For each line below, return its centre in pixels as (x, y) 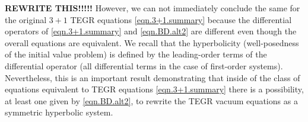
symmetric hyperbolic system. (59, 112)
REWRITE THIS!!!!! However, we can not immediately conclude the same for (153, 8)
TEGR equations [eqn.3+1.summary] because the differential (181, 19)
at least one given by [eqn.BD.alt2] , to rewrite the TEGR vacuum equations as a (151, 100)
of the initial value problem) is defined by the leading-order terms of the (136, 54)
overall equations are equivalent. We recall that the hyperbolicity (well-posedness (152, 42)
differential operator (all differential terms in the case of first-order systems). (144, 65)
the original (26, 19)
